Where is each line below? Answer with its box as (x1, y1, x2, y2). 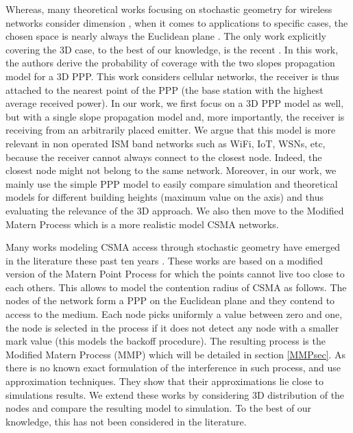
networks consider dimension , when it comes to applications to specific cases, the (5, 15, 348, 29)
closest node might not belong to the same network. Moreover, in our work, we (5, 163, 337, 177)
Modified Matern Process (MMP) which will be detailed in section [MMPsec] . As (5, 347, 346, 361)
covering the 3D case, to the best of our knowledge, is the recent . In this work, (5, 42, 339, 56)
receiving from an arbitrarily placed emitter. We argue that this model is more (5, 123, 336, 137)
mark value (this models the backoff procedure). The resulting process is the (5, 334, 326, 348)
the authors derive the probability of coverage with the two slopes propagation (5, 55, 335, 70)
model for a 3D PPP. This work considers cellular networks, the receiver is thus (5, 69, 339, 83)
